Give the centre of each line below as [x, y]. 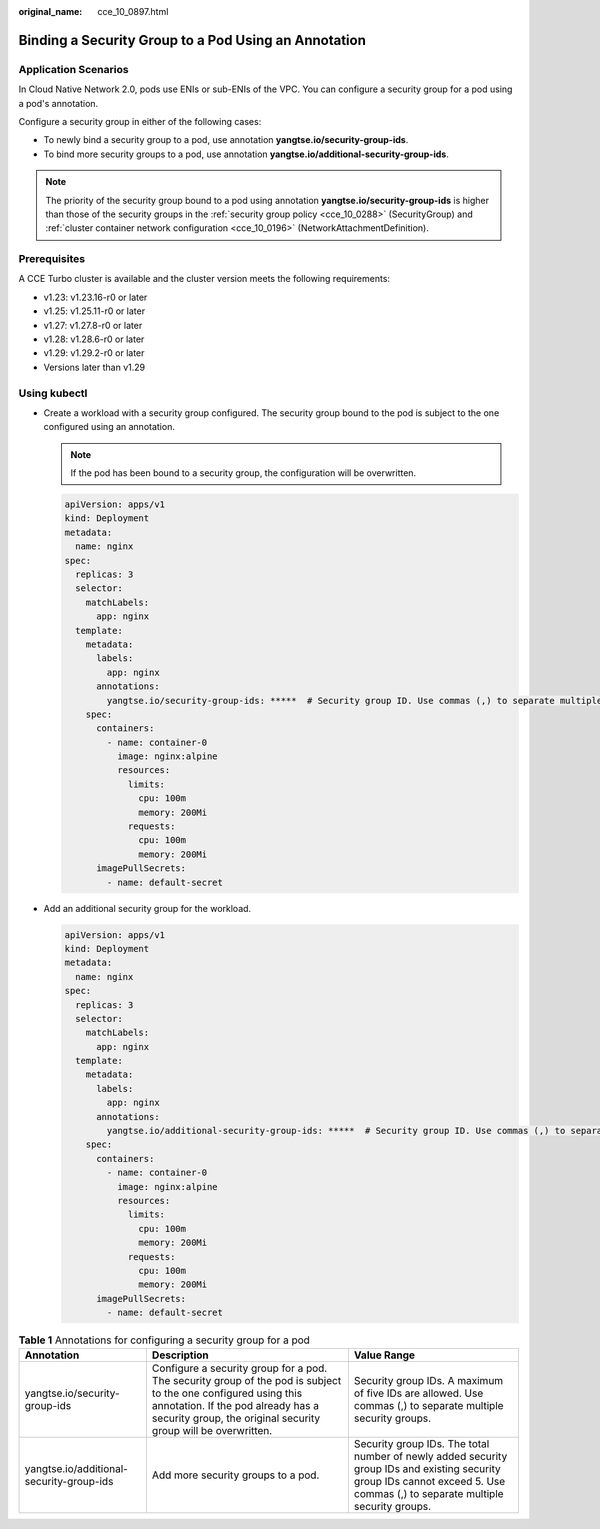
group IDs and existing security [427, 1469]
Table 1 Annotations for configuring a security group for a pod [164, 1340]
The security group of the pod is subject [246, 1381]
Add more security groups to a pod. [235, 1475]
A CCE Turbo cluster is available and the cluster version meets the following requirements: [204, 279]
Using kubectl [53, 393]
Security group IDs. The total [421, 1444]
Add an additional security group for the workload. [147, 908]
